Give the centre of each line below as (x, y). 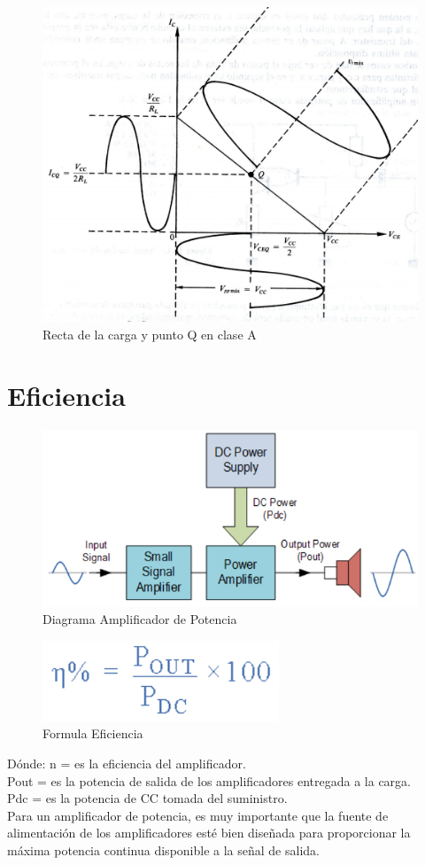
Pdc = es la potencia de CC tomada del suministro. (147, 798)
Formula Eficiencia (93, 733)
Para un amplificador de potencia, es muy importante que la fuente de (198, 815)
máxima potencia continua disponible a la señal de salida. (163, 849)
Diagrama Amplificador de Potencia (140, 619)
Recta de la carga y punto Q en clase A (150, 334)
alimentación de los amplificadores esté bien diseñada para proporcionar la (209, 833)
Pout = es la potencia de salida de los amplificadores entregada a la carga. (209, 780)
